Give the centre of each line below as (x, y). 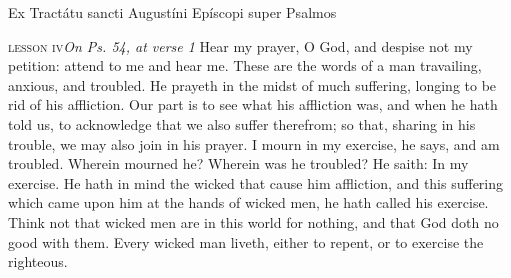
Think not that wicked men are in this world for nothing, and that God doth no (253, 221)
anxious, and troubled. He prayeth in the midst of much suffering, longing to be (252, 84)
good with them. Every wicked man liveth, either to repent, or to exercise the (246, 241)
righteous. (38, 261)
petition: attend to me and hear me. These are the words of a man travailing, (245, 65)
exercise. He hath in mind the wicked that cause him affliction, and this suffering (256, 182)
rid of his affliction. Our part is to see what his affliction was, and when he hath (253, 104)
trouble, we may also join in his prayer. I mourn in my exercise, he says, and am (254, 143)
